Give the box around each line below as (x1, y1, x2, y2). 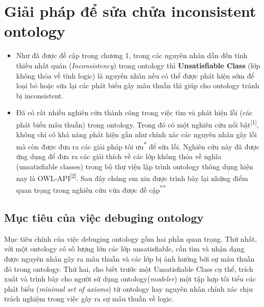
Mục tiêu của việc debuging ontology (4, 210, 204, 225)
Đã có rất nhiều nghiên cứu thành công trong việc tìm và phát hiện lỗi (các (16, 107, 253, 118)
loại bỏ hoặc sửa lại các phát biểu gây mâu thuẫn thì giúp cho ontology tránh (16, 80, 259, 91)
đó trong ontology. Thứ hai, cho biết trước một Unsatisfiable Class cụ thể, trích (4, 263, 253, 274)
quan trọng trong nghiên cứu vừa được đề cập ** (16, 183, 166, 195)
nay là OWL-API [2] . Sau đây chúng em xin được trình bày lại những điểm (16, 171, 248, 183)
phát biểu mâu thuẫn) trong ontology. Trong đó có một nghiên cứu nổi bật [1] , (16, 117, 259, 130)
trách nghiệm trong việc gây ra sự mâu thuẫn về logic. (4, 293, 174, 304)
